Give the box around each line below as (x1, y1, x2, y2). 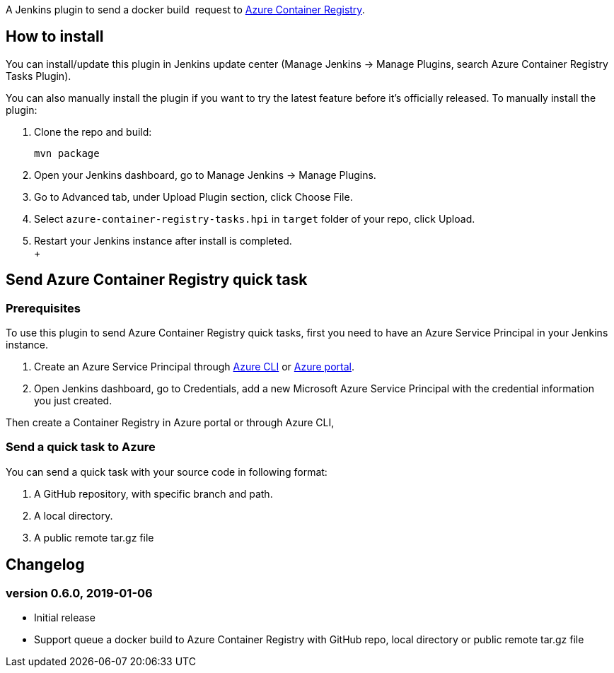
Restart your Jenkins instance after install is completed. (34, 234, 292, 247)
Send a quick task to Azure (6, 440, 156, 455)
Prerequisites (6, 300, 81, 315)
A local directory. (34, 509, 113, 522)
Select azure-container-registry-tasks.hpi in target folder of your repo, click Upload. (34, 212, 475, 225)
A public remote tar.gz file (34, 531, 154, 544)
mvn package (34, 147, 100, 159)
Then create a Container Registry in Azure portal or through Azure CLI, (6, 416, 335, 429)
